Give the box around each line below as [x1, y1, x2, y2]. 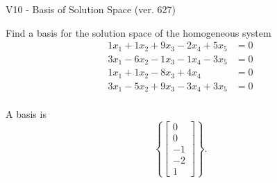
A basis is [6, 107, 47, 121]
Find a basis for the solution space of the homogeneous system [6, 25, 271, 40]
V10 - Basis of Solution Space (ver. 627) [6, 2, 176, 16]
